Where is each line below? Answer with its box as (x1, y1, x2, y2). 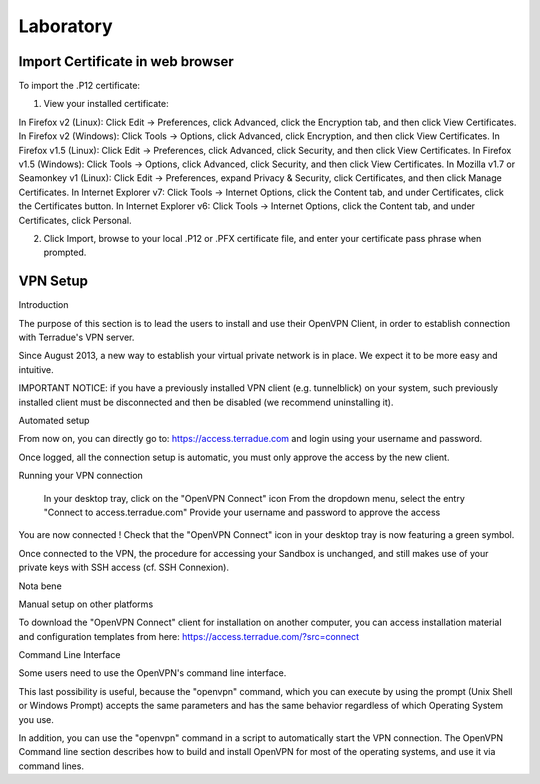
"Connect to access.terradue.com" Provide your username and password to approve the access (43, 506, 441, 518)
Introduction (18, 299, 69, 311)
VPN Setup (18, 273, 89, 290)
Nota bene (18, 580, 62, 592)
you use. (18, 713, 55, 725)
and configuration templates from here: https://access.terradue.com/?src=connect (18, 630, 360, 642)
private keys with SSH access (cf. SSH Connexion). (18, 561, 230, 574)
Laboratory (18, 15, 114, 37)
